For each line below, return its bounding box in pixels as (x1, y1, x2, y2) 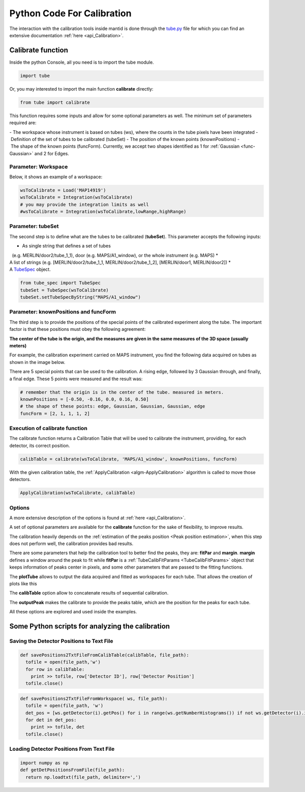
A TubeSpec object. (9, 266, 51, 272)
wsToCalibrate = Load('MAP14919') (20, 187, 106, 193)
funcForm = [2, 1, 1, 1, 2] (20, 410, 90, 416)
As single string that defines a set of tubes (22, 243, 111, 249)
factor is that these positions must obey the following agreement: (9, 326, 146, 332)
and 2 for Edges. (34, 150, 70, 156)
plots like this (9, 581, 38, 587)
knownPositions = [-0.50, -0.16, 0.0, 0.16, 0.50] (20, 396, 149, 402)
